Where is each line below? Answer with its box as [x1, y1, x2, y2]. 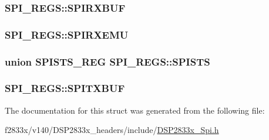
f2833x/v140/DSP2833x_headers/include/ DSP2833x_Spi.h [5, 124, 219, 136]
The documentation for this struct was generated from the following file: [5, 104, 265, 116]
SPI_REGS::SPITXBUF [5, 81, 125, 95]
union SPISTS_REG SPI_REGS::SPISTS [5, 54, 210, 69]
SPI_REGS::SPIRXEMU [5, 27, 129, 42]
